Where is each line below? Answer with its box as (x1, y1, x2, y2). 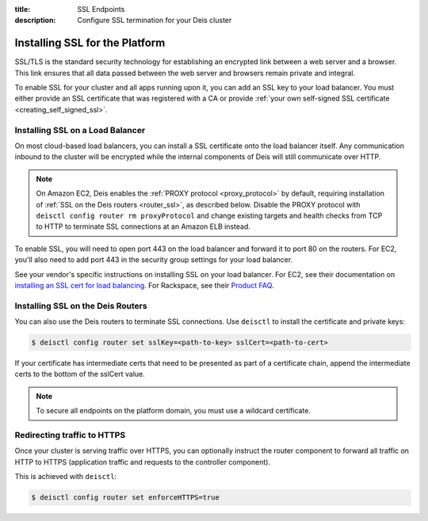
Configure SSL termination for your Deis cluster (77, 16, 232, 25)
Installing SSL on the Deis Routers (14, 300, 147, 311)
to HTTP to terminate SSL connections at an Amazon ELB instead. (36, 222, 251, 231)
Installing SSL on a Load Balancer (14, 124, 146, 135)
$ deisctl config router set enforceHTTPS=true (31, 493, 220, 502)
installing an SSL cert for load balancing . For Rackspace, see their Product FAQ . (14, 280, 274, 290)
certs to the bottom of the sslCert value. (14, 369, 146, 379)
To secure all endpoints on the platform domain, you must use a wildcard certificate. (36, 406, 311, 416)
